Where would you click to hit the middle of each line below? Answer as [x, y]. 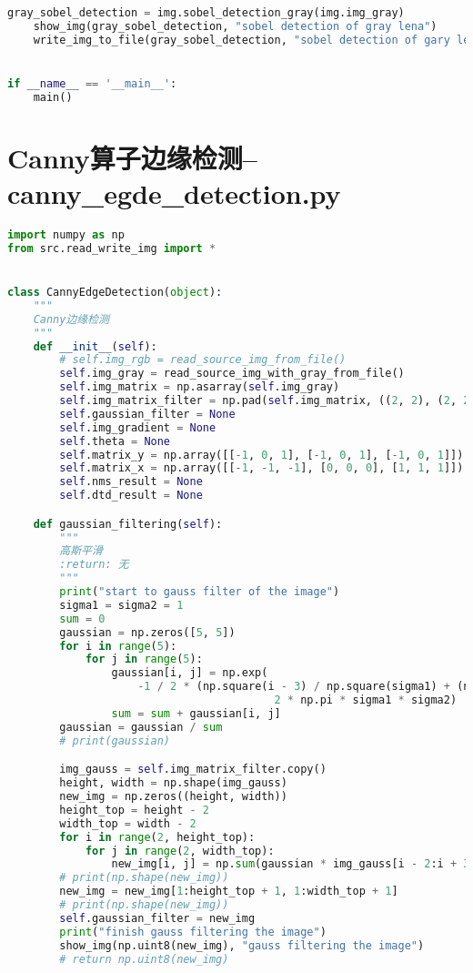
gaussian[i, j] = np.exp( [190, 673]
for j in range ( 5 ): [144, 659]
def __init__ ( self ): [95, 346]
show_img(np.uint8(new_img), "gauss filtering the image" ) [242, 945]
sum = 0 [82, 618]
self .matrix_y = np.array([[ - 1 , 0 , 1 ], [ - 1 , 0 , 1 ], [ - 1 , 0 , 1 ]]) [262, 455]
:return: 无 [94, 565]
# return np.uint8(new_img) [144, 959]
